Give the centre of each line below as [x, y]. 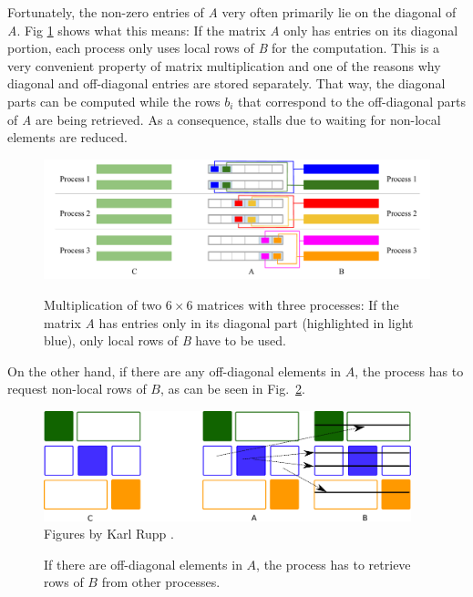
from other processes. [161, 582]
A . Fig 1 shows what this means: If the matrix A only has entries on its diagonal [233, 30]
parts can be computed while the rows [114, 101]
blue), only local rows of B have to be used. [165, 340]
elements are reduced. [67, 137]
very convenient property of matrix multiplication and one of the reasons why [224, 65]
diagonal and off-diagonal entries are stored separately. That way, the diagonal [226, 83]
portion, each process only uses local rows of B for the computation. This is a [224, 48]
